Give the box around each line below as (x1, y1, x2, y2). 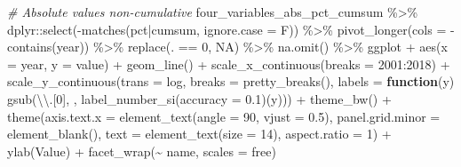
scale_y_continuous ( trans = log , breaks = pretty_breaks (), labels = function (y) (7, 72, 455, 91)
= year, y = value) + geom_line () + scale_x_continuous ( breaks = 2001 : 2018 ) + (7, 54, 450, 73)
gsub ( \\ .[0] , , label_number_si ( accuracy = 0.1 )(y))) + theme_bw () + (7, 89, 392, 107)
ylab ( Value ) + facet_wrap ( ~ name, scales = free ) (7, 141, 276, 160)
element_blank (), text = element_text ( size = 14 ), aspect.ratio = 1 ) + (7, 124, 392, 143)
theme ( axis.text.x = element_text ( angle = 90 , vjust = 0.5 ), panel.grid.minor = (7, 107, 441, 125)
